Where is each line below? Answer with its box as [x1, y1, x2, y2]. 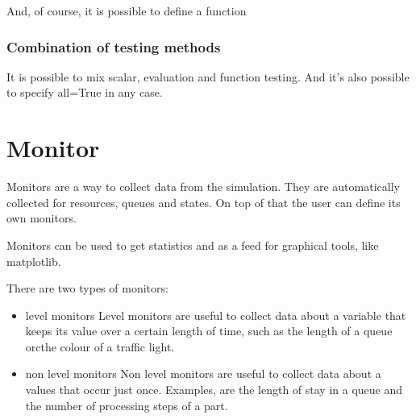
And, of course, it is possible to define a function [6, 2, 247, 19]
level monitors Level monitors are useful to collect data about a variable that [25, 306, 406, 323]
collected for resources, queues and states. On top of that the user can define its [6, 193, 401, 210]
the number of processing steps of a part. [25, 396, 228, 413]
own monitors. [6, 209, 77, 226]
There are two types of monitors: [6, 280, 168, 297]
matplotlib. [6, 252, 61, 269]
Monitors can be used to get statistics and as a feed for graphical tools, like [6, 236, 379, 253]
